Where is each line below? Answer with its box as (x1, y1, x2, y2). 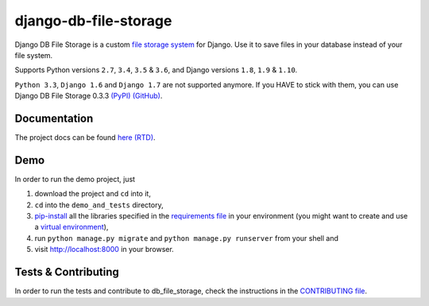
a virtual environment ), (34, 223, 109, 232)
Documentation (14, 111, 94, 125)
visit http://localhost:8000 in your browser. (34, 245, 174, 254)
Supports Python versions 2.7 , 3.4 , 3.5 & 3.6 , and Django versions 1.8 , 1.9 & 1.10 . (14, 65, 298, 75)
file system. (14, 50, 53, 60)
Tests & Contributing (14, 265, 119, 279)
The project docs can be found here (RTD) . (14, 133, 156, 142)
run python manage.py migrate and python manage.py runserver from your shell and (34, 233, 339, 242)
